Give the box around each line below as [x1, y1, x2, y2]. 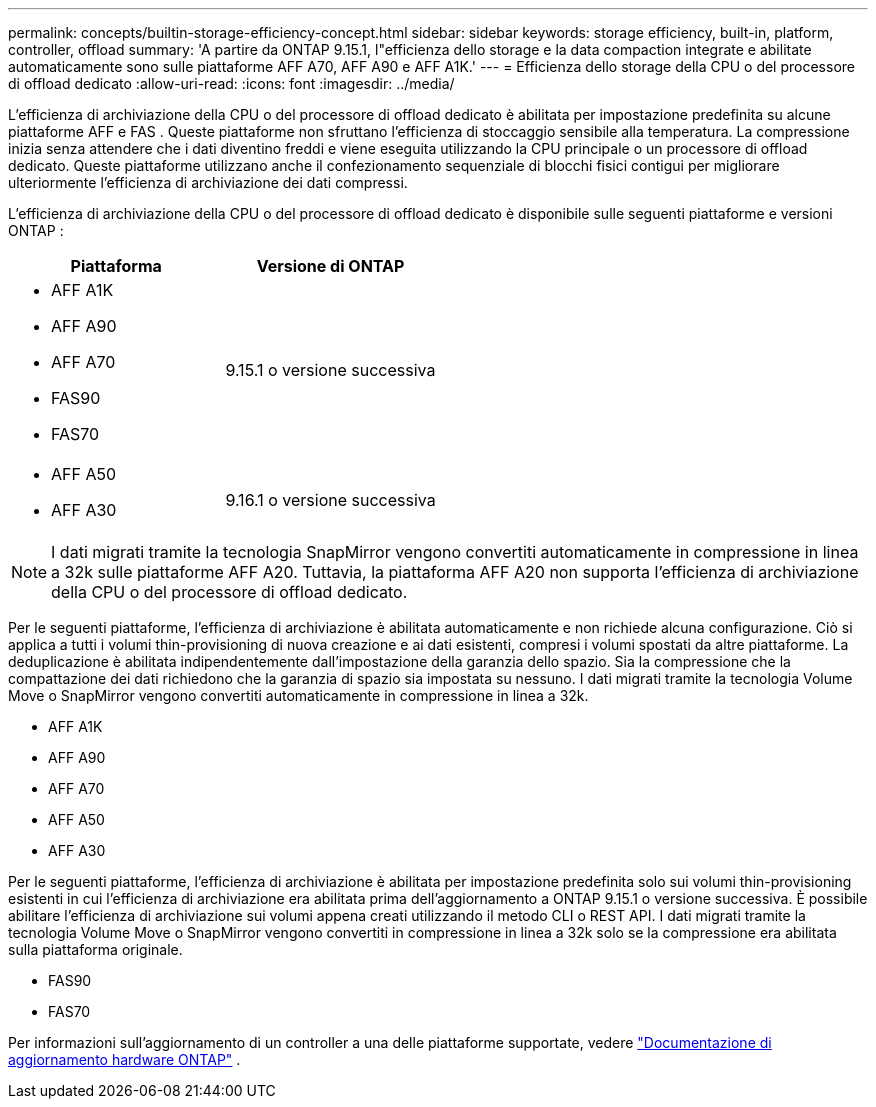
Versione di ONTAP [256, 256, 405, 276]
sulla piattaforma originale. [8, 941, 183, 958]
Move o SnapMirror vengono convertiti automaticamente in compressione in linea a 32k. [8, 687, 589, 704]
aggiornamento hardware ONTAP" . [8, 1051, 241, 1068]
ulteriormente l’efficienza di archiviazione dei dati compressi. [8, 174, 408, 191]
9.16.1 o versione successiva [225, 490, 436, 510]
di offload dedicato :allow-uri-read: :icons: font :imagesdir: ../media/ [8, 75, 455, 92]
